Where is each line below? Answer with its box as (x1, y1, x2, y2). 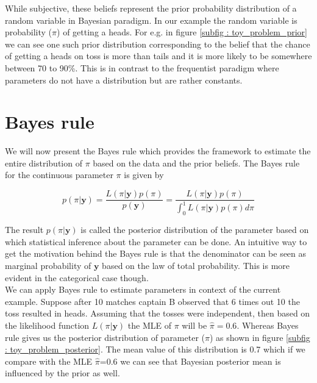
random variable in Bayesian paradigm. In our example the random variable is (5, 13, 297, 26)
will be (182, 319, 207, 332)
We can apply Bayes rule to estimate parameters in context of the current (5, 283, 281, 296)
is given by (124, 168, 164, 181)
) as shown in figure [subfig (210, 331, 310, 343)
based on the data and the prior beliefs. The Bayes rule (93, 156, 300, 169)
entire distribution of (5, 156, 82, 169)
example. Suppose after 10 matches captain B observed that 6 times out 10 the (5, 295, 300, 307)
